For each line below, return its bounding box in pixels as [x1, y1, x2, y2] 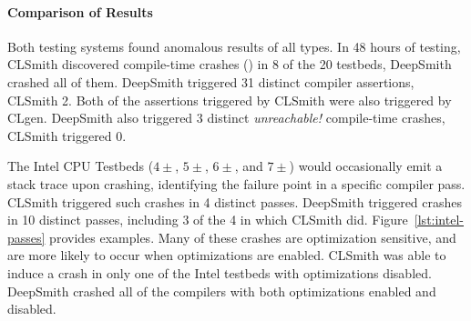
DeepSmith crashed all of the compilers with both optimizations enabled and [7, 281, 436, 300]
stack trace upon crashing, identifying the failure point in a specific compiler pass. [7, 174, 466, 193]
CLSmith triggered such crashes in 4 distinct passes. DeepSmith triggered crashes [7, 192, 463, 211]
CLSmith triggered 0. [7, 125, 127, 145]
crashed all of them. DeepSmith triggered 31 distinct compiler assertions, [7, 72, 415, 91]
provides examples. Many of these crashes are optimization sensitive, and [49, 227, 456, 246]
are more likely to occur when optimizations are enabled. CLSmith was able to [7, 246, 446, 265]
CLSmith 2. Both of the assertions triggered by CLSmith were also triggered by [7, 90, 452, 109]
